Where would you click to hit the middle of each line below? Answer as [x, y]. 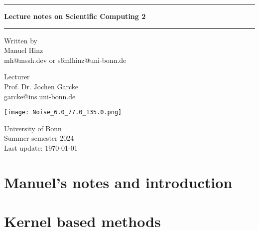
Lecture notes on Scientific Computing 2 [75, 16]
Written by [21, 40]
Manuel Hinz [24, 50]
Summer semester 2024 [39, 138]
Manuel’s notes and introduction [118, 182]
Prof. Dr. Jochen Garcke [41, 86]
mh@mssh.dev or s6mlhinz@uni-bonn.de [65, 60]
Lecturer [17, 77]
